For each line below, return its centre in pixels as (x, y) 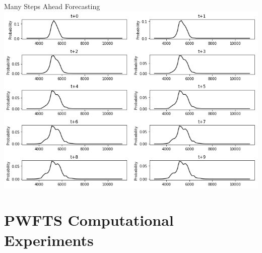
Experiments (49, 240)
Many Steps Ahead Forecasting (52, 6)
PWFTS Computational (89, 220)
